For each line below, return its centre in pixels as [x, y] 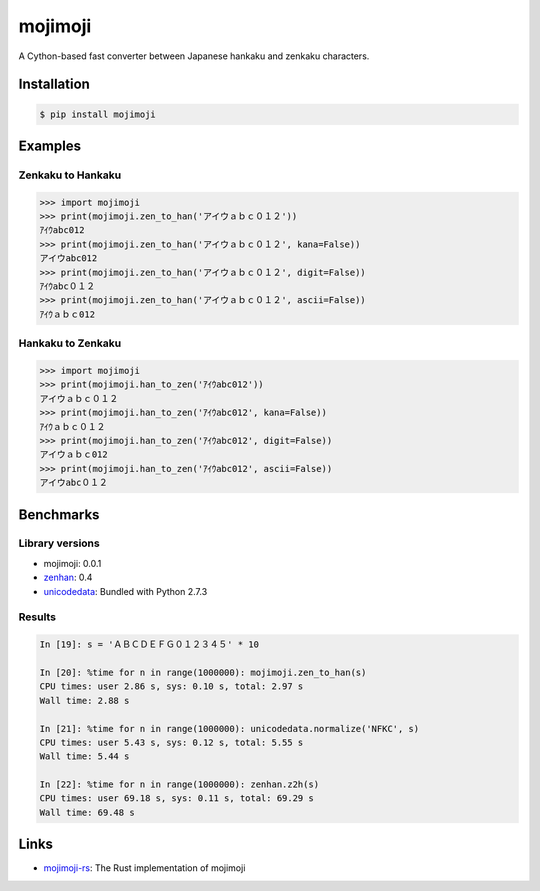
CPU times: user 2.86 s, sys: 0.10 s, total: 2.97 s [171, 686]
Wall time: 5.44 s [84, 756]
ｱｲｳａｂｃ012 [67, 314]
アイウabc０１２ [74, 483]
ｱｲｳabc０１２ [67, 286]
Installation [54, 84]
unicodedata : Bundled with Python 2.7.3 [125, 591]
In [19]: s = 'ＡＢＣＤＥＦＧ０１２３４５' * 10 [149, 644]
